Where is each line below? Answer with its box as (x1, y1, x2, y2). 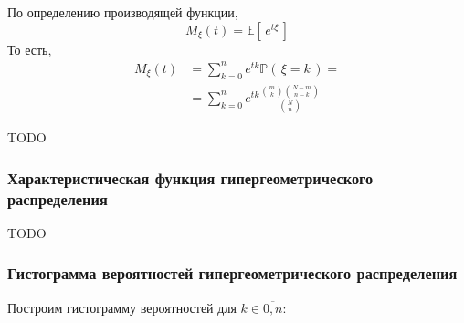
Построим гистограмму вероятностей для (7, 297, 237, 317)
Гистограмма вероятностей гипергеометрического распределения (7, 262, 458, 285)
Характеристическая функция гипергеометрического (7, 166, 374, 189)
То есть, (7, 39, 52, 58)
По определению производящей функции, (7, 3, 238, 21)
